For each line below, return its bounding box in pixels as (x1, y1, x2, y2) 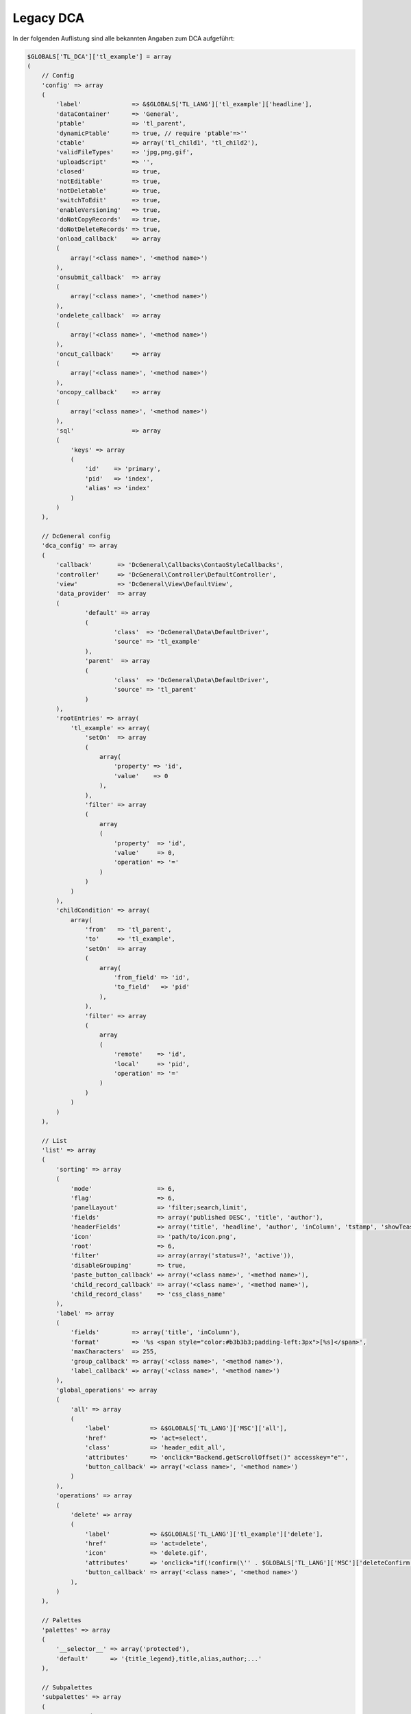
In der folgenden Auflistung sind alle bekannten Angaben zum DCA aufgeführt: (12, 34, 235, 43)
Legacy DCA (12, 10, 85, 25)
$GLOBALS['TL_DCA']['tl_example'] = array (27, 52, 172, 60)
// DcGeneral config (41, 532, 111, 540)
